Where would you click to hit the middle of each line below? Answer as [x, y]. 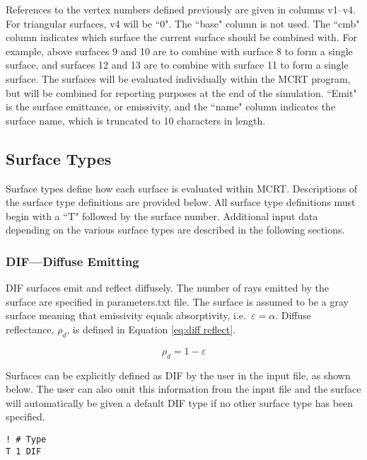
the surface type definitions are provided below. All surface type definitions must [181, 202]
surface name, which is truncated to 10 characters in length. [136, 120]
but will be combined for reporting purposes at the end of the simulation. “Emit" [181, 92]
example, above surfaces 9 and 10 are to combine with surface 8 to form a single [179, 51]
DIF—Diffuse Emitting [72, 261]
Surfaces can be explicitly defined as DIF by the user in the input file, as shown [178, 375]
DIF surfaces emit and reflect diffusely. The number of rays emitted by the [167, 288]
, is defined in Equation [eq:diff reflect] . [151, 329]
